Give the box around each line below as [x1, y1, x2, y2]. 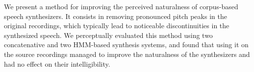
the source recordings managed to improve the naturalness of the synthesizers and [4, 49, 250, 59]
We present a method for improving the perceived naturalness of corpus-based [4, 1, 238, 11]
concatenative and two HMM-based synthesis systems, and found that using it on [4, 39, 249, 50]
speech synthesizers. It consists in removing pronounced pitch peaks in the [4, 11, 227, 21]
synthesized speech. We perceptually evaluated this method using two [4, 30, 213, 40]
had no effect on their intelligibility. [4, 58, 110, 69]
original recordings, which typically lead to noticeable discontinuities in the [4, 20, 229, 31]
